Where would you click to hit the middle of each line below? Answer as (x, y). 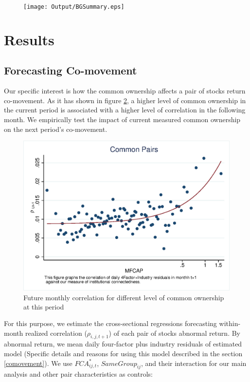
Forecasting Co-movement (71, 70)
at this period (44, 307)
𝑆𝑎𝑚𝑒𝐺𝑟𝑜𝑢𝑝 (119, 364)
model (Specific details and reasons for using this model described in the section (123, 354)
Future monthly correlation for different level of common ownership (124, 297)
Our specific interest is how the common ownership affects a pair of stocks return (125, 91)
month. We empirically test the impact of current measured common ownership (122, 119)
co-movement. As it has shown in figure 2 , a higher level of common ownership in (125, 100)
